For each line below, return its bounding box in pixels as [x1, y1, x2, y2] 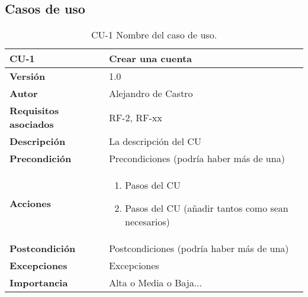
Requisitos [9, 104, 59, 118]
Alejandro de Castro [108, 86, 193, 101]
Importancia [9, 276, 68, 290]
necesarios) [125, 215, 170, 229]
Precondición [9, 151, 72, 166]
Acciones [9, 196, 51, 211]
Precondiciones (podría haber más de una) [108, 151, 285, 166]
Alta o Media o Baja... [108, 276, 202, 290]
